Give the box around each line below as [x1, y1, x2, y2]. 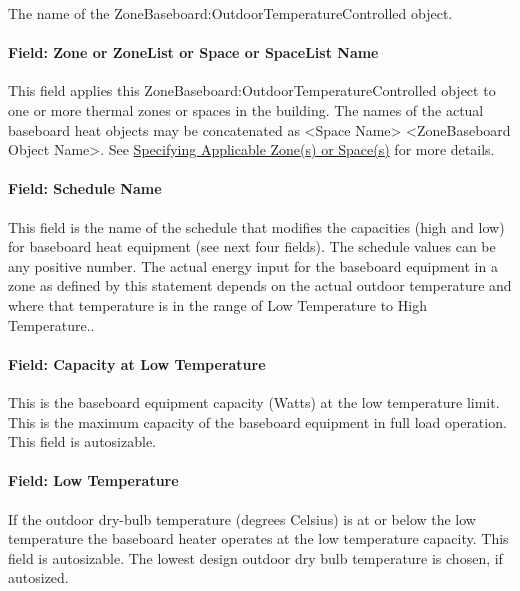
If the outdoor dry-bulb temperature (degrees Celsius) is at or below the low [8, 508, 476, 529]
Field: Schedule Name [8, 178, 162, 199]
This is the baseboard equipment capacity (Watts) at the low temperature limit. [8, 391, 500, 412]
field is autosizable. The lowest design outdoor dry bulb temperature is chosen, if [8, 547, 503, 568]
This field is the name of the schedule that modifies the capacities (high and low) [8, 216, 505, 237]
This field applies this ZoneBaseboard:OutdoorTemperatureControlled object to [8, 80, 496, 101]
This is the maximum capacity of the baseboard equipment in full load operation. [8, 411, 507, 432]
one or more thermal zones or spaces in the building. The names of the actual [8, 99, 484, 120]
